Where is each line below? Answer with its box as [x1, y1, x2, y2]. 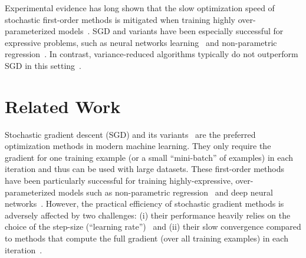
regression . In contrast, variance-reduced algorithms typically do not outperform [5, 48, 298, 60]
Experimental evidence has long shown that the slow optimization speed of [5, 2, 275, 14]
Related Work [5, 94, 121, 118]
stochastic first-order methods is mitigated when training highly [5, 13, 236, 25]
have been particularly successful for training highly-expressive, [5, 174, 233, 187]
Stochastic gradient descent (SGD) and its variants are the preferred [5, 128, 256, 140]
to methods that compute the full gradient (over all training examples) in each [5, 232, 288, 244]
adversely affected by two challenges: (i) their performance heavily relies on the [5, 209, 291, 221]
